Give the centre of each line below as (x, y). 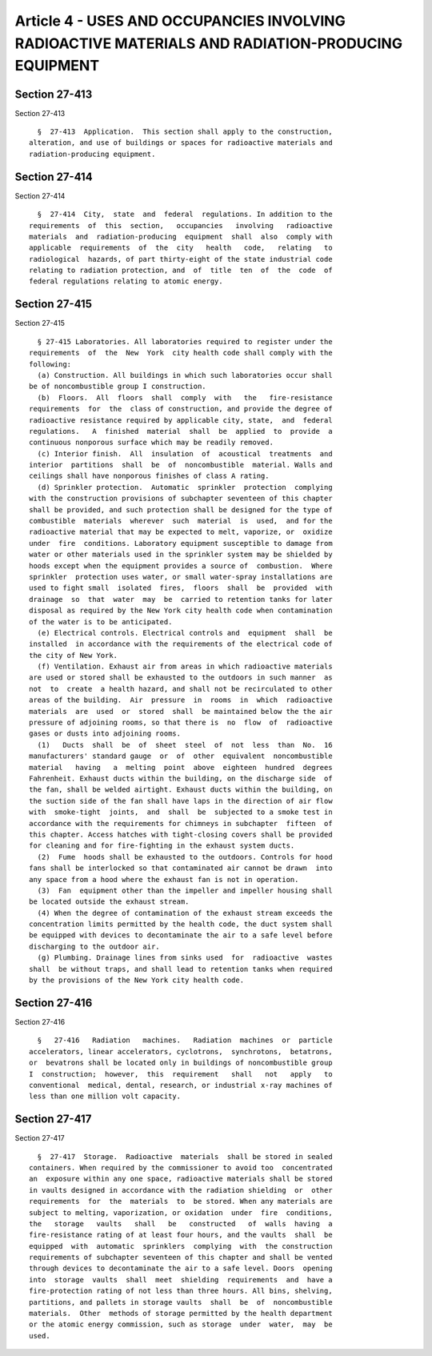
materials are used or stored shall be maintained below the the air (181, 711)
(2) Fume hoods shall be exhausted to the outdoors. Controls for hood (185, 857)
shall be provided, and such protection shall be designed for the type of (181, 510)
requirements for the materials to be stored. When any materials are (181, 1202)
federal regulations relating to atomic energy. (126, 281)
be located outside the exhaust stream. (109, 902)
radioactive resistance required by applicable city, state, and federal (181, 420)
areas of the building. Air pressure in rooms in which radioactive (181, 700)
